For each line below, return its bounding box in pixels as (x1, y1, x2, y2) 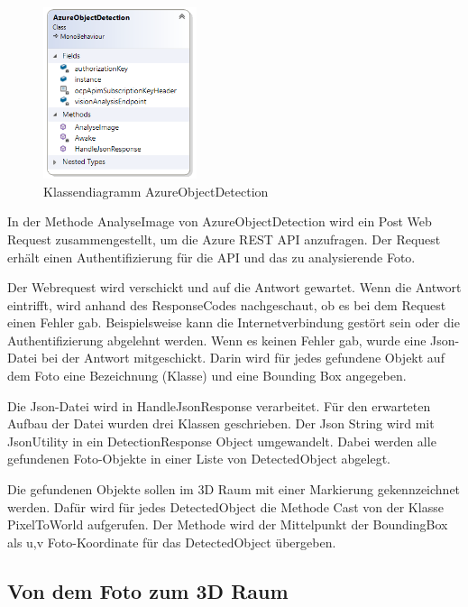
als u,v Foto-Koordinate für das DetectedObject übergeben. (7, 532, 336, 551)
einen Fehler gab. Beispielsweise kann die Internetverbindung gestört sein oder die (7, 313, 460, 332)
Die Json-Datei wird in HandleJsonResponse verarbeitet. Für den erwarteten (7, 396, 431, 415)
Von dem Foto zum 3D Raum (7, 576, 289, 604)
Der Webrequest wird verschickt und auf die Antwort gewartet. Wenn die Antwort (7, 278, 462, 297)
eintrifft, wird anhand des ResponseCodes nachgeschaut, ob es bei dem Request (7, 295, 446, 314)
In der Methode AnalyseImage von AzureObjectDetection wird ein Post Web (7, 212, 432, 231)
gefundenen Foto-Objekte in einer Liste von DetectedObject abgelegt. (7, 449, 390, 468)
